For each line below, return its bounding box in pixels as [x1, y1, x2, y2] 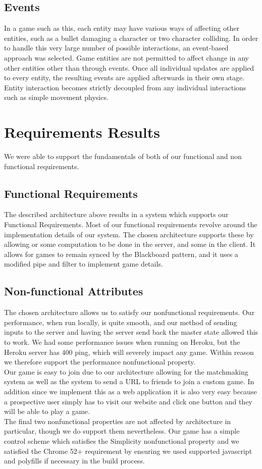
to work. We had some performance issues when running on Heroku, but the [4, 337, 240, 347]
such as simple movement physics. [4, 92, 109, 102]
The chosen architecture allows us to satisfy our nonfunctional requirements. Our [4, 307, 255, 318]
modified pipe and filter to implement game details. [4, 258, 163, 269]
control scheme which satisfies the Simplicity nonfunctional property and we [4, 435, 239, 446]
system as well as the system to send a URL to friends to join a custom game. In [4, 376, 254, 387]
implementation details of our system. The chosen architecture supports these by [4, 229, 254, 239]
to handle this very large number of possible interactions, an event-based [4, 42, 229, 53]
